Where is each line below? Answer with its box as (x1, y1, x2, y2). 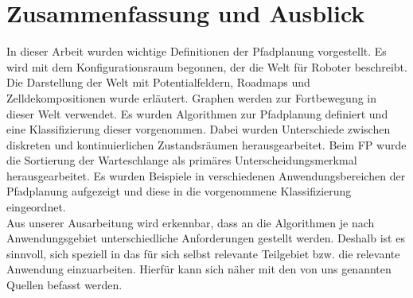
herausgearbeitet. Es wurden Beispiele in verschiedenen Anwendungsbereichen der (6, 167, 406, 184)
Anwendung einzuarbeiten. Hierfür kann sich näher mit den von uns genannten (6, 261, 392, 277)
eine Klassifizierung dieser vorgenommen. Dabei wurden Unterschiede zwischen (6, 121, 391, 137)
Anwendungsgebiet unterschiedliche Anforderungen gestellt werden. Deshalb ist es (6, 230, 405, 246)
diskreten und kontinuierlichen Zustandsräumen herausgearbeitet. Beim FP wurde (6, 136, 407, 153)
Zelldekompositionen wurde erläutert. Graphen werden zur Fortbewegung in (6, 89, 377, 106)
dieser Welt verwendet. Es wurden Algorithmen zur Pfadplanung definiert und (6, 105, 388, 122)
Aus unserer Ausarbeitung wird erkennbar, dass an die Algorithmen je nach (6, 214, 375, 230)
